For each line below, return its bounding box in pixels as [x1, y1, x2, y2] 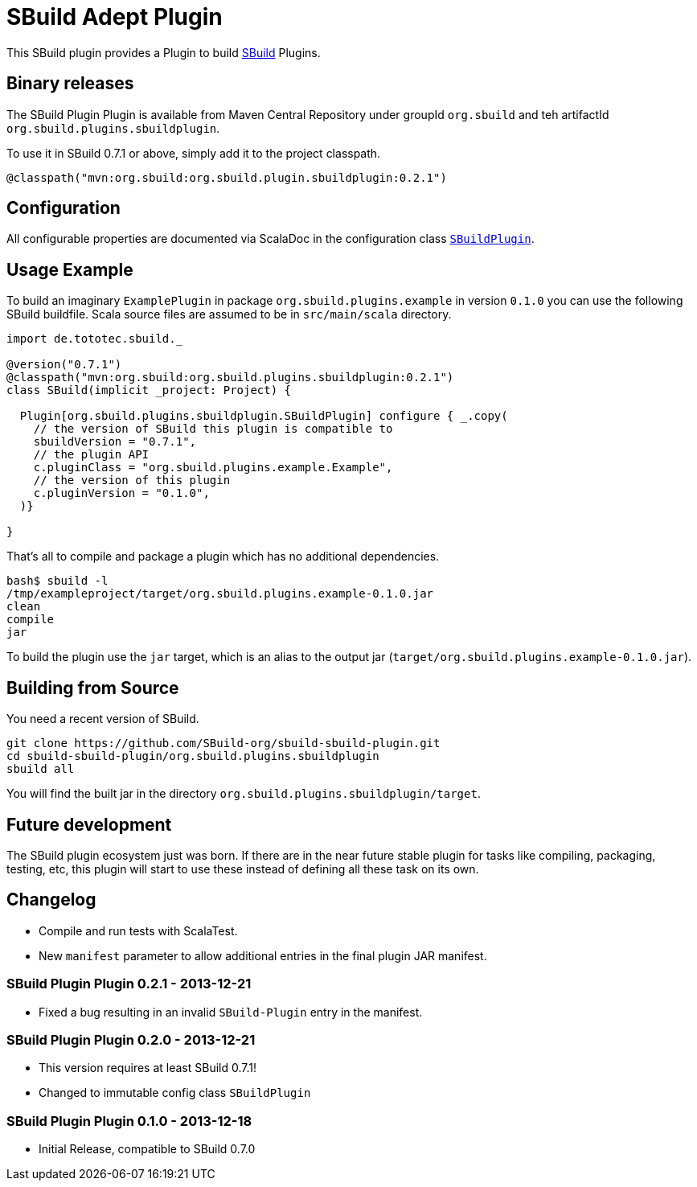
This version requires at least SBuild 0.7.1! [39, 1061, 256, 1075]
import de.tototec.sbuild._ [6, 332, 183, 346]
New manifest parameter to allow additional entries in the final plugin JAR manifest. [39, 948, 487, 963]
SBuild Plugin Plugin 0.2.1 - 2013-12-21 [6, 975, 252, 992]
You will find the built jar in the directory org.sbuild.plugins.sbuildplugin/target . [6, 787, 481, 801]
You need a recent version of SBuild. [6, 712, 199, 726]
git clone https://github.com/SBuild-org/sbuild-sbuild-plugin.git [6, 737, 441, 750]
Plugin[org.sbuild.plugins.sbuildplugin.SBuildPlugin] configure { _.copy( [19, 409, 508, 423]
